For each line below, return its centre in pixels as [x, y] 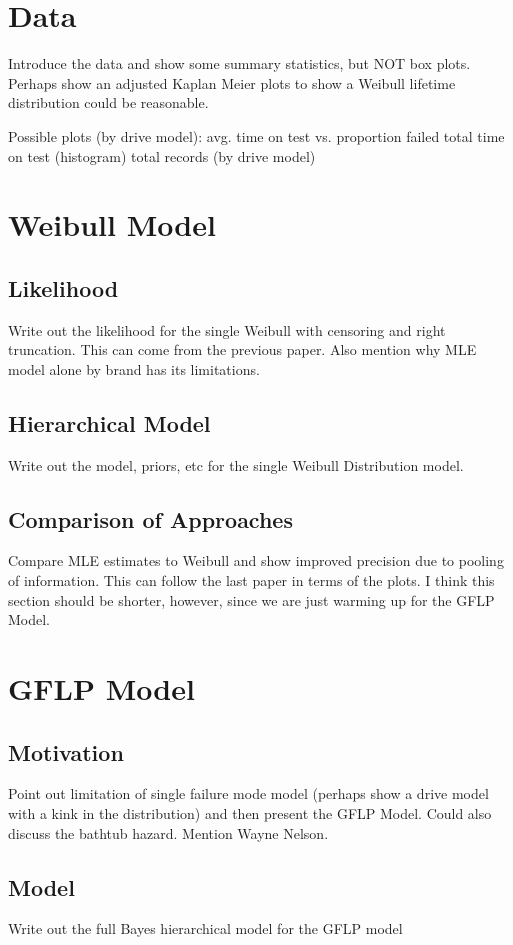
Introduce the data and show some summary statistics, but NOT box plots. [239, 63]
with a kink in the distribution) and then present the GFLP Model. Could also [250, 813]
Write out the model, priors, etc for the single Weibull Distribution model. [236, 464]
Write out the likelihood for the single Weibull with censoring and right [227, 329]
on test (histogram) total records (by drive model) [162, 155]
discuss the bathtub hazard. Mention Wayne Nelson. [168, 832]
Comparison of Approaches [150, 518]
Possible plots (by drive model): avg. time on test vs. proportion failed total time [256, 135]
